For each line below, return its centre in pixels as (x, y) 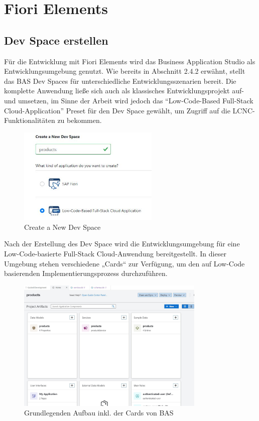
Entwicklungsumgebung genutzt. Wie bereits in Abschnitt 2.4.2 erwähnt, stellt (125, 71)
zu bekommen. (80, 120)
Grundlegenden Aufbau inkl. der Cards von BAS (99, 413)
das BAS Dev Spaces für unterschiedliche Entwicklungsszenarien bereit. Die (120, 81)
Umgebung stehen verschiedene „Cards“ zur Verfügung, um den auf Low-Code (124, 263)
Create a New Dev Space (62, 227)
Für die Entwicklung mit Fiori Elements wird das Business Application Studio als (130, 61)
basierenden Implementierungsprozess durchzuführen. (86, 273)
